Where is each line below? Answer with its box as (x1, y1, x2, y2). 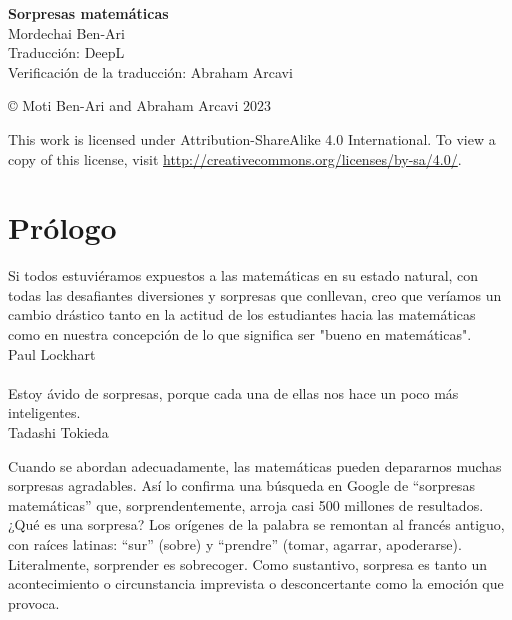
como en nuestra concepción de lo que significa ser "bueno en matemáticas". (8, 324, 472, 345)
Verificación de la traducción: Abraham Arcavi (8, 61, 293, 82)
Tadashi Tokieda (8, 422, 109, 443)
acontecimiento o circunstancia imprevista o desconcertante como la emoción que (8, 573, 504, 594)
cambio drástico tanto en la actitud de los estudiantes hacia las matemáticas (8, 304, 476, 325)
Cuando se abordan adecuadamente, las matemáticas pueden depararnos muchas (8, 455, 502, 476)
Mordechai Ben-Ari (8, 22, 125, 43)
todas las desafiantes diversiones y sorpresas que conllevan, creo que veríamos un (8, 284, 502, 305)
